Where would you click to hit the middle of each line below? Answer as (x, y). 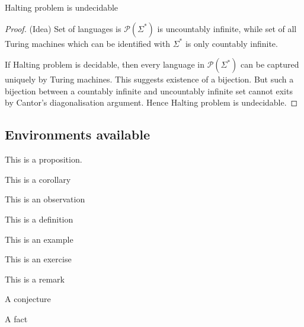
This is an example (39, 239)
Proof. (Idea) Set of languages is (63, 28)
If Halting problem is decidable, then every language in (105, 64)
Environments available (77, 134)
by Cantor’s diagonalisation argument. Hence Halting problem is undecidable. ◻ (151, 102)
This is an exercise (38, 259)
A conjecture (28, 299)
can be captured (270, 64)
